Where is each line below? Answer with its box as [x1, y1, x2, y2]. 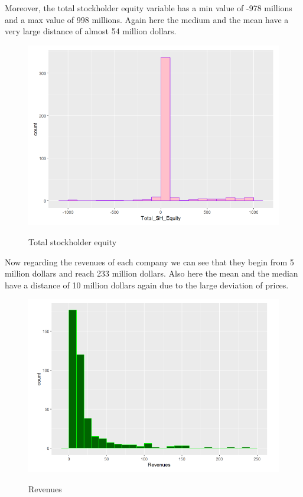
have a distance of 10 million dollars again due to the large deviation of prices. [5, 278, 289, 291]
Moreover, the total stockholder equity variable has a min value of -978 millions [5, 2, 292, 14]
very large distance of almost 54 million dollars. [5, 25, 177, 37]
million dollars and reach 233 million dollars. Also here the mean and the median [5, 267, 298, 280]
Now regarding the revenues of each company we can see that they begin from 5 [5, 255, 294, 268]
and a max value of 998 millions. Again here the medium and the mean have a [5, 13, 289, 25]
